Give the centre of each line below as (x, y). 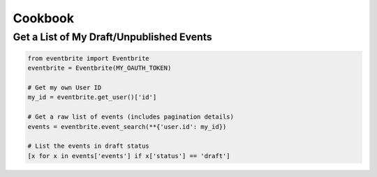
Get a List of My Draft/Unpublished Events (112, 37)
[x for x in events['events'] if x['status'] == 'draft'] (129, 156)
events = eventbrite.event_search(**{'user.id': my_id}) (127, 126)
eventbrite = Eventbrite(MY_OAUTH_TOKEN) (99, 68)
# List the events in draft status (88, 146)
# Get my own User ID (65, 87)
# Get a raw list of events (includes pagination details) (131, 117)
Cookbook (44, 18)
